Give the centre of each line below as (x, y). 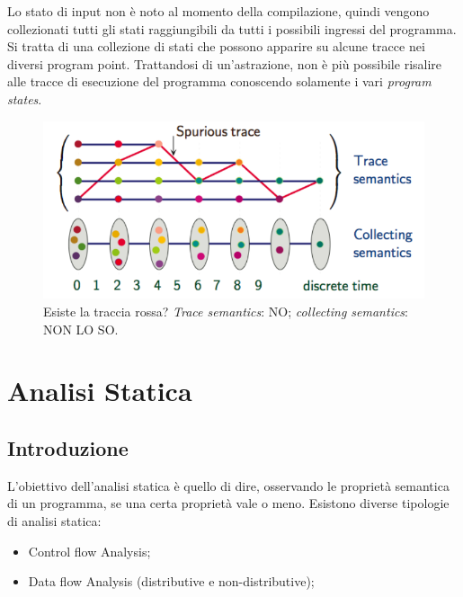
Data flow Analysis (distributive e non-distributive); (171, 581)
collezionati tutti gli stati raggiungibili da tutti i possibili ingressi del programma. (232, 28)
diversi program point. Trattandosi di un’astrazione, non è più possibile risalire (225, 63)
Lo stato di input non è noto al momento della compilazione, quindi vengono (218, 11)
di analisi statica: (54, 520)
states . (25, 98)
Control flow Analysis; (89, 551)
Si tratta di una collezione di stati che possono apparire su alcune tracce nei (216, 46)
